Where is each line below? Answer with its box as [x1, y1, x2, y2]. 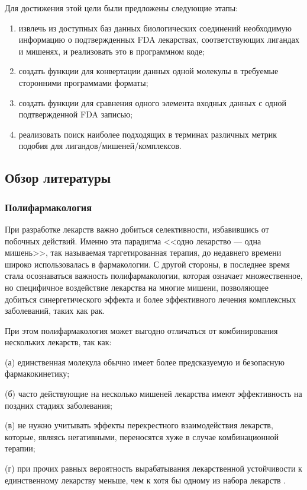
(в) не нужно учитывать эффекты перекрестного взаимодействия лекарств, [5, 419, 273, 431]
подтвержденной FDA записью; [18, 108, 133, 120]
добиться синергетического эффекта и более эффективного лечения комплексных [5, 292, 296, 305]
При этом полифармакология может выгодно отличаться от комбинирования [5, 324, 278, 336]
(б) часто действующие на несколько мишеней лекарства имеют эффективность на [5, 387, 302, 400]
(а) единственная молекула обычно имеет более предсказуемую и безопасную [5, 355, 285, 368]
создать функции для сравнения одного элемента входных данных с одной [18, 96, 286, 109]
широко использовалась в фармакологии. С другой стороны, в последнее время [5, 257, 290, 270]
